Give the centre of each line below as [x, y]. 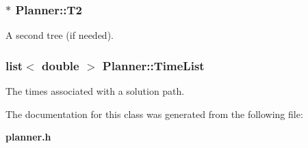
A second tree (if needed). [60, 35]
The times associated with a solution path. [95, 91]
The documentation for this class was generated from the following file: [154, 114]
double [61, 65]
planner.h [28, 137]
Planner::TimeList [153, 65]
